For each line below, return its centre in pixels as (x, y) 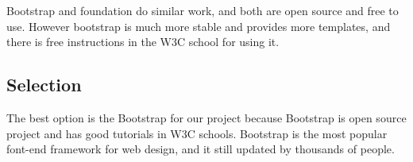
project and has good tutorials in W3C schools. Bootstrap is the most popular (197, 133)
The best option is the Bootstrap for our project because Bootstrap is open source (206, 117)
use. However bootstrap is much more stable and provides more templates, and (199, 26)
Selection (44, 85)
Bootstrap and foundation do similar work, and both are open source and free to (203, 10)
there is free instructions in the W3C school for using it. (143, 42)
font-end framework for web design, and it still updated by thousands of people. (201, 149)
